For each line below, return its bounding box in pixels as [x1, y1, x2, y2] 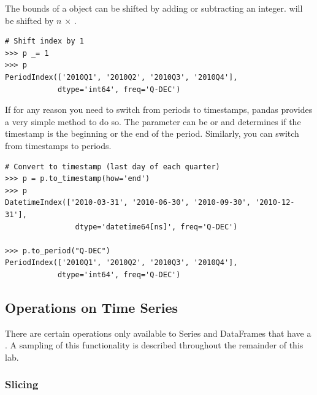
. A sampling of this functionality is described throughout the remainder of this [5, 339, 304, 351]
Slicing [5, 377, 39, 392]
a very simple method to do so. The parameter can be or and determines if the [5, 115, 301, 128]
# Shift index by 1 [5, 37, 84, 46]
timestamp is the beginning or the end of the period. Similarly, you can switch [5, 127, 299, 140]
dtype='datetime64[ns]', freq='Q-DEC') [75, 222, 238, 231]
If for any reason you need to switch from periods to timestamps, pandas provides [5, 103, 313, 116]
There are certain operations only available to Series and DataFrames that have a [5, 326, 311, 339]
